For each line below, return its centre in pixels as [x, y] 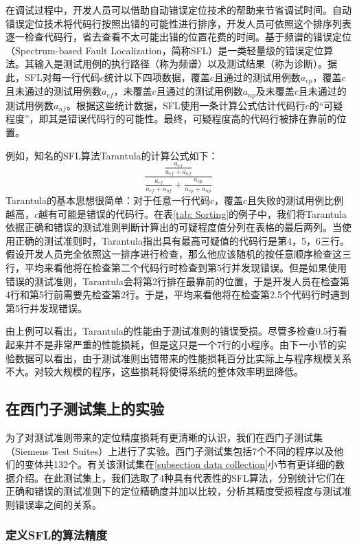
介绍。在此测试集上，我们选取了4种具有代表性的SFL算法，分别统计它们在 [180, 477]
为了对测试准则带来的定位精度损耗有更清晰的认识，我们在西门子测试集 [164, 437]
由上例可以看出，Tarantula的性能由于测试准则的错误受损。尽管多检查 [161, 331]
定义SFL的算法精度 [57, 535]
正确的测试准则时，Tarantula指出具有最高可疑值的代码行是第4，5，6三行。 [182, 240]
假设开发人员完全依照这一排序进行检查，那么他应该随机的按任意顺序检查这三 [178, 254]
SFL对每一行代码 [62, 77]
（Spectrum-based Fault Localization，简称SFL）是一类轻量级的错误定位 [165, 50]
